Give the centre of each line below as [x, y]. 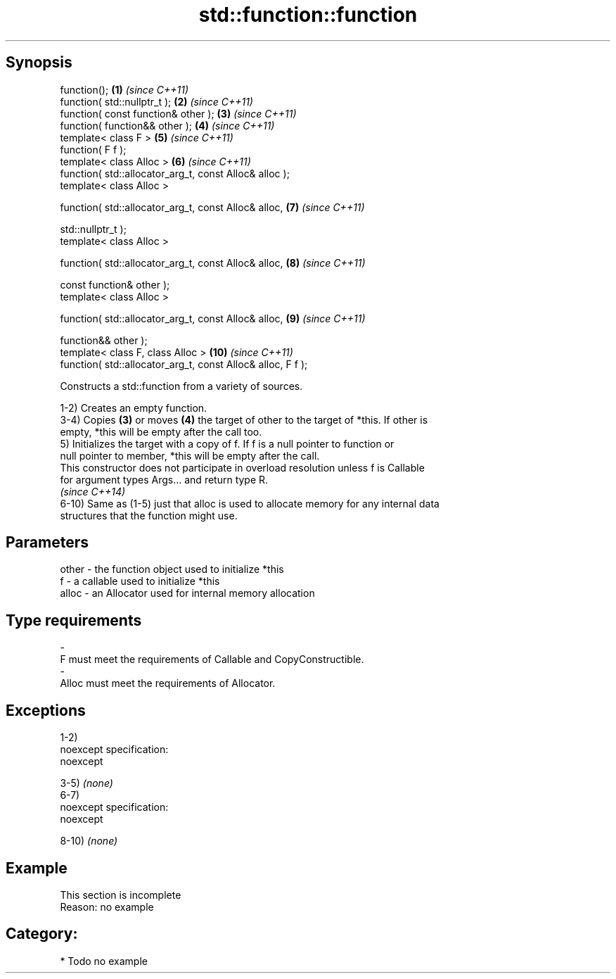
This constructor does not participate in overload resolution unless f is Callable [242, 467]
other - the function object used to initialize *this [172, 569]
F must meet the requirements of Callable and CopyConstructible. [212, 659]
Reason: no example [107, 907]
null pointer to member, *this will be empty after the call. [190, 455]
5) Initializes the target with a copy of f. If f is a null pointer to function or [227, 443]
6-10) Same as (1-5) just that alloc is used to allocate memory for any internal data [250, 503]
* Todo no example [104, 961]
